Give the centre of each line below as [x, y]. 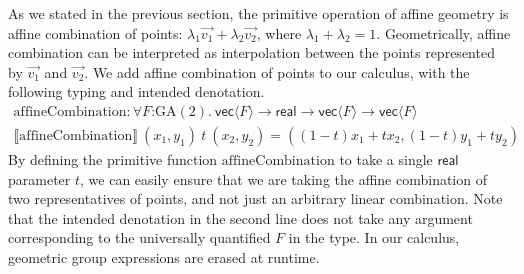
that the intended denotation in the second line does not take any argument [240, 217]
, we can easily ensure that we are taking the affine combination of [283, 178]
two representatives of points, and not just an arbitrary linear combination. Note [255, 198]
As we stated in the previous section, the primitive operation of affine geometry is [258, 13]
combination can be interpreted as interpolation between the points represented [251, 52]
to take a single [386, 159]
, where [279, 32]
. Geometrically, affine [443, 32]
